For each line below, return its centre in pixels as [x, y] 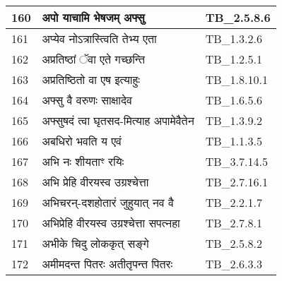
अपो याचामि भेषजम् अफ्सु [93, 17]
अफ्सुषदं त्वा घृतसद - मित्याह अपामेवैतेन [118, 120]
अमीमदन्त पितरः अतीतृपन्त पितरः [107, 264]
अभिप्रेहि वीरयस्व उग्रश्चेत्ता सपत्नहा [111, 223]
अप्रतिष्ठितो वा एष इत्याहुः [91, 79]
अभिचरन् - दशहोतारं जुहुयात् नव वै [108, 202]
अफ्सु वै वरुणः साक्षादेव [87, 100]
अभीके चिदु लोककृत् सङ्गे [95, 243]
